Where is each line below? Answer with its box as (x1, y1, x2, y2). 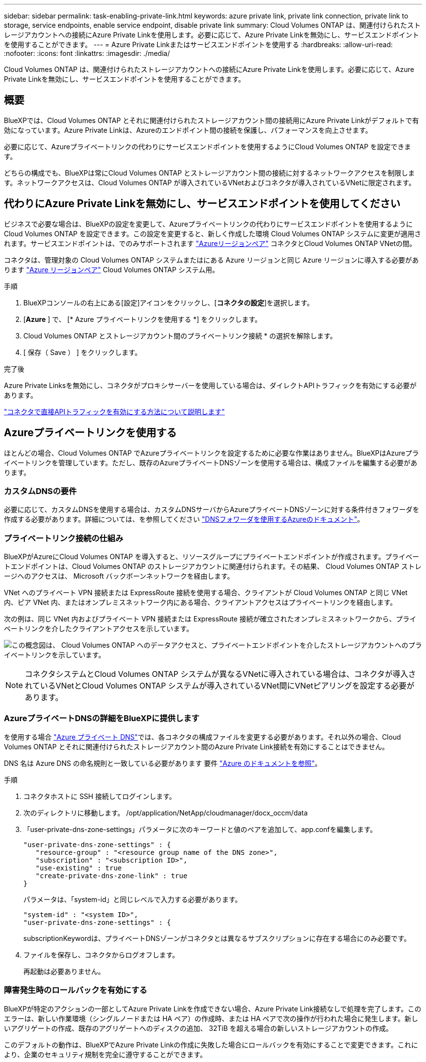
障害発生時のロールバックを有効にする (4, 985, 147, 995)
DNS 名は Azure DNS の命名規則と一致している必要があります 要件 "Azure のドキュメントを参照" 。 (4, 759, 322, 767)
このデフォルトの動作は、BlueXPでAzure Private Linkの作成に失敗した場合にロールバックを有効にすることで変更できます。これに (4, 1040, 418, 1049)
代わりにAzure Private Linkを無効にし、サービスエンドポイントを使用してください (4, 197, 401, 210)
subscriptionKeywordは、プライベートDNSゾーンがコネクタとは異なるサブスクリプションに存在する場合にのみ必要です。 (23, 934, 411, 942)
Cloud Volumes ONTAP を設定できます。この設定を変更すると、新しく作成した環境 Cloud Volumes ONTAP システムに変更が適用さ (4, 229, 421, 238)
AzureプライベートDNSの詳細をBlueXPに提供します (4, 713, 199, 724)
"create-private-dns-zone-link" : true (35, 871, 188, 880)
